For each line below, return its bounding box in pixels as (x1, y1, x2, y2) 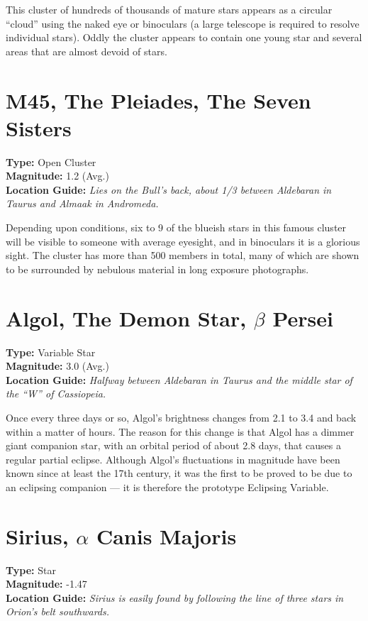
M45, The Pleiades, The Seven (6, 85, 311, 114)
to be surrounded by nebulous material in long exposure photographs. (6, 261, 309, 276)
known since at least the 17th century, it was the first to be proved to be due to (6, 466, 352, 480)
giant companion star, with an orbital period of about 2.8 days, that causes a (6, 438, 341, 453)
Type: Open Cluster (6, 154, 96, 169)
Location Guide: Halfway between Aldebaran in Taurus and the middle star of (6, 372, 352, 387)
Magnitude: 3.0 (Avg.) (6, 358, 109, 373)
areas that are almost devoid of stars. (6, 43, 167, 58)
